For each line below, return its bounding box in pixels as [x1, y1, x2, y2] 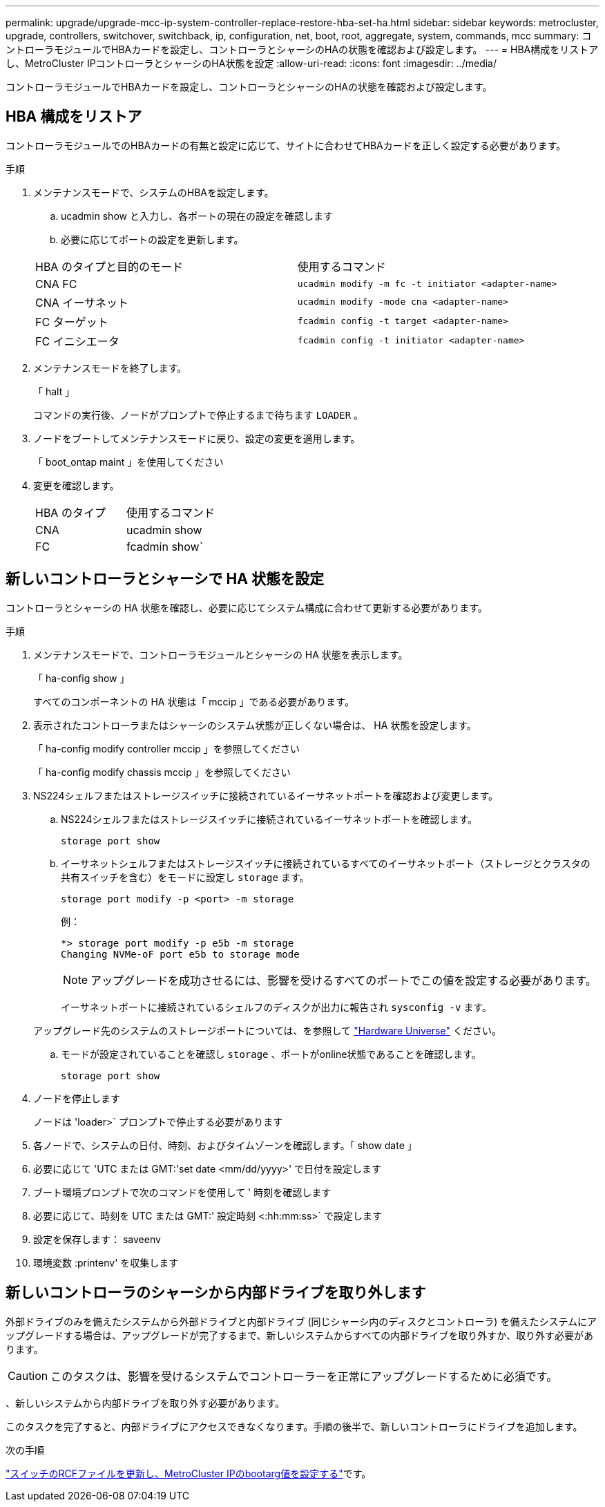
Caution [8, 1368, 48, 1383]
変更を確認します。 [33, 479, 119, 491]
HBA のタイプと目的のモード [35, 259, 183, 274]
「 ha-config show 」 [33, 672, 130, 684]
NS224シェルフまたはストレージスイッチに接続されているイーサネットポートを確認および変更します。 [33, 789, 499, 802]
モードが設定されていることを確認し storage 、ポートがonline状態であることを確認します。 [61, 1048, 481, 1060]
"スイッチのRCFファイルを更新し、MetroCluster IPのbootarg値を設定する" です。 [6, 1467, 372, 1479]
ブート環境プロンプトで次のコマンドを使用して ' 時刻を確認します [33, 1186, 332, 1198]
